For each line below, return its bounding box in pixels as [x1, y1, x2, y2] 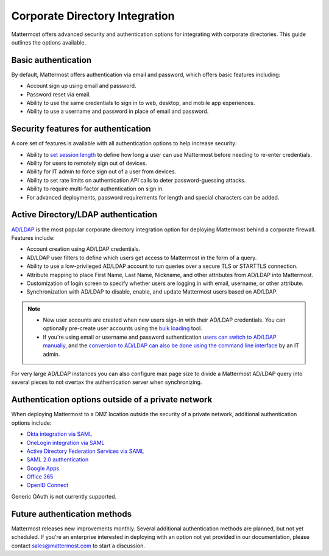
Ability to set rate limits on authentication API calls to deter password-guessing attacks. [26, 176, 246, 184]
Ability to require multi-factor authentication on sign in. [26, 185, 164, 192]
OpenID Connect [26, 482, 69, 489]
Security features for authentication [11, 124, 152, 134]
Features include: [11, 234, 55, 241]
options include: [11, 419, 52, 427]
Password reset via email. [26, 90, 91, 98]
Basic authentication [11, 55, 91, 65]
